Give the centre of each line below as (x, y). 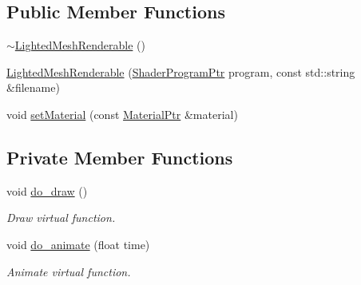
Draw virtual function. (61, 218)
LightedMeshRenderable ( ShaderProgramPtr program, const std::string (181, 71)
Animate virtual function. (69, 271)
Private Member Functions (120, 157)
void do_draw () (47, 190)
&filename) (33, 87)
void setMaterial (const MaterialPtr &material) (122, 114)
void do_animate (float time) (78, 244)
